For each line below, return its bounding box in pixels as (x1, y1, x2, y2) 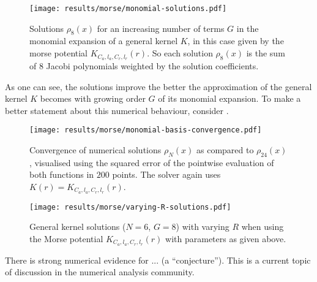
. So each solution (147, 47, 213, 59)
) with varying (176, 220, 229, 233)
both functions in (29, 168, 94, 181)
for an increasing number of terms (97, 21, 225, 34)
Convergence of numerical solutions (29, 143, 162, 156)
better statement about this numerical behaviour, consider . (5, 104, 229, 116)
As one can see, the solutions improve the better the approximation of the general (5, 80, 312, 93)
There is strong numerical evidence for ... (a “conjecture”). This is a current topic (5, 253, 311, 266)
